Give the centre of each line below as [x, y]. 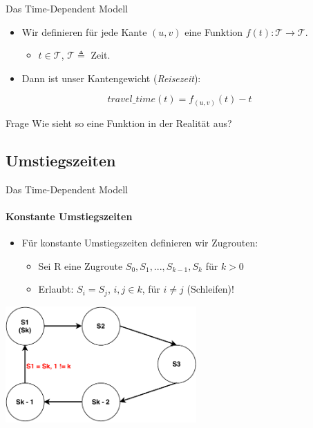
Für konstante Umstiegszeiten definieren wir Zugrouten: [140, 243]
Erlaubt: [56, 289]
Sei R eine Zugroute [80, 265]
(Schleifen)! [210, 289]
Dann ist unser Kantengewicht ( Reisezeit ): [111, 78]
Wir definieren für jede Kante [84, 31]
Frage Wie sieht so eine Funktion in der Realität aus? [119, 123]
